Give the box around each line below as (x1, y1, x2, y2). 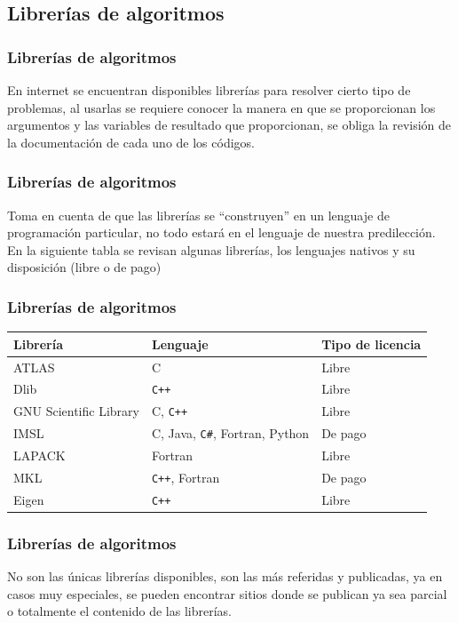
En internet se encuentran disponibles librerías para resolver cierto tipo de (7, 81, 411, 99)
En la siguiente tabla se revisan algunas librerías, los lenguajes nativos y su (7, 240, 415, 259)
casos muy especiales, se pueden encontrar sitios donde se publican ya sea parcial (7, 584, 447, 603)
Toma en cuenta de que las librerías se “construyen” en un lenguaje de (7, 205, 390, 224)
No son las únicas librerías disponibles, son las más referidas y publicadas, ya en (7, 567, 443, 586)
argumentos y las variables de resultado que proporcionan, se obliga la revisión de (7, 116, 452, 134)
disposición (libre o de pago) (7, 258, 162, 276)
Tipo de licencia (321, 334, 422, 353)
